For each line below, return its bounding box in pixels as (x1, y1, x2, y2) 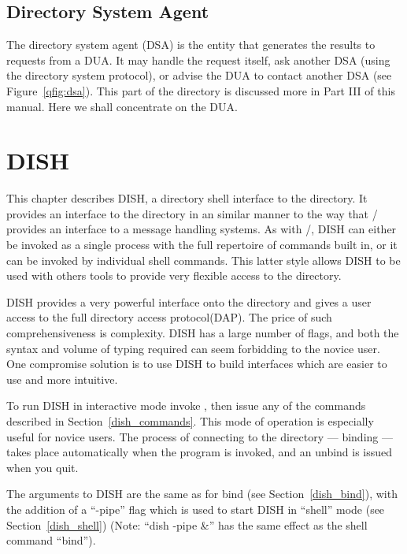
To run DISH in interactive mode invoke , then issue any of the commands (6, 397, 366, 414)
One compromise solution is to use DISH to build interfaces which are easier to (6, 355, 387, 372)
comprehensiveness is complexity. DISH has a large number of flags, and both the (6, 325, 399, 341)
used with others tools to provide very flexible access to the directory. (6, 267, 342, 284)
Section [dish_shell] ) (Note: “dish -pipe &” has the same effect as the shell (6, 516, 368, 533)
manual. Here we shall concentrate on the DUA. (6, 98, 238, 114)
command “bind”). (6, 532, 96, 548)
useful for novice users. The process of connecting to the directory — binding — (6, 428, 393, 444)
